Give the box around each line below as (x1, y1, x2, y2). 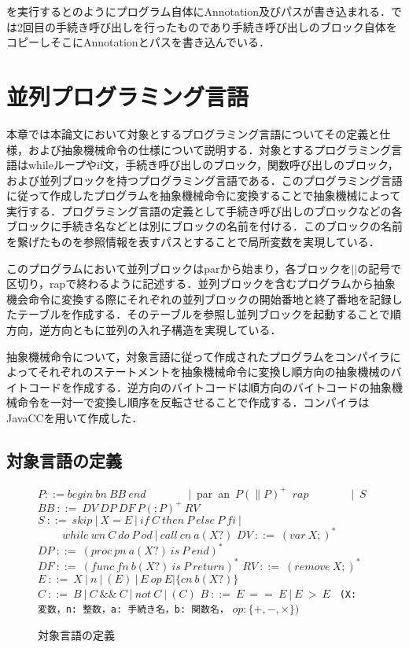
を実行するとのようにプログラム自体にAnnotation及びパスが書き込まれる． (6, 3, 392, 19)
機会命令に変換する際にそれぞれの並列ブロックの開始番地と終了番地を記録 (6, 290, 392, 307)
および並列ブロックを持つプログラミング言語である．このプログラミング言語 (6, 171, 403, 188)
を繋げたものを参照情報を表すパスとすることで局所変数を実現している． (6, 234, 380, 250)
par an (197, 484, 230, 501)
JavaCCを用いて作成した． (6, 410, 143, 425)
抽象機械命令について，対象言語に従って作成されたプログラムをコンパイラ (6, 348, 390, 364)
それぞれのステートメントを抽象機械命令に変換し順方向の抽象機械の (38, 363, 391, 380)
